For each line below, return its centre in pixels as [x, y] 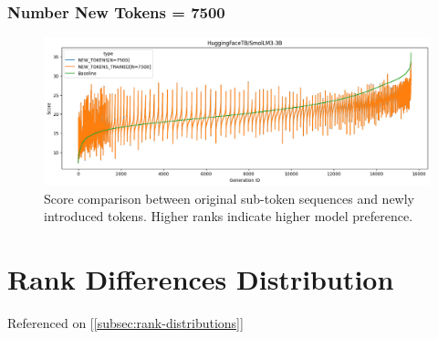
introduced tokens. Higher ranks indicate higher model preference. [229, 216]
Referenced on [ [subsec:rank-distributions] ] [125, 323]
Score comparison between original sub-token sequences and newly [229, 198]
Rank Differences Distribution [201, 279]
